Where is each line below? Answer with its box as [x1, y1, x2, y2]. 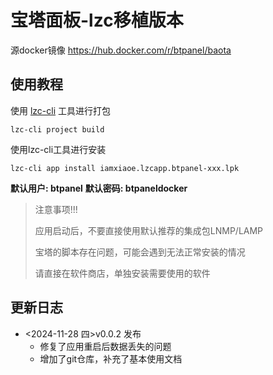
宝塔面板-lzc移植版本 [10, 9, 184, 32]
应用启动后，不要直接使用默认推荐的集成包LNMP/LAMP [34, 224, 264, 236]
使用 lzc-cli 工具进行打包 [10, 104, 112, 116]
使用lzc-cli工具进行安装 [10, 143, 107, 155]
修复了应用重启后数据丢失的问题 [39, 340, 172, 352]
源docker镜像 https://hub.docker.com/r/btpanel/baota [10, 44, 232, 56]
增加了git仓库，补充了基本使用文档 [39, 352, 183, 365]
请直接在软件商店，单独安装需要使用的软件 [34, 267, 211, 279]
